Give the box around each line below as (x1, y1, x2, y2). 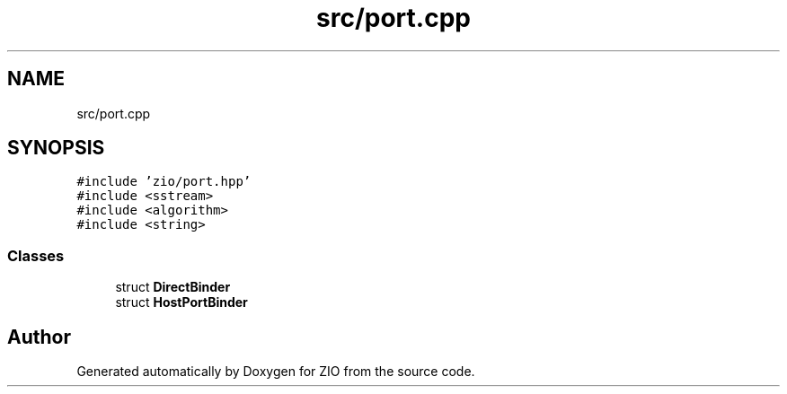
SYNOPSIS (7, 136, 105, 160)
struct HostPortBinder (115, 294, 248, 311)
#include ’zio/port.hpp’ (76, 174, 252, 189)
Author (7, 325, 71, 348)
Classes (7, 246, 65, 265)
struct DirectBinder (115, 279, 231, 295)
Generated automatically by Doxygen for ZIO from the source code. (76, 363, 475, 380)
